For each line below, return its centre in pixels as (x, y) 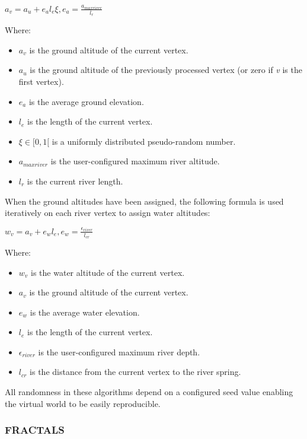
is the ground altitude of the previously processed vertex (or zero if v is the (166, 70)
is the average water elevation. (85, 312)
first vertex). (41, 81)
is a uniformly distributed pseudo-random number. (144, 141)
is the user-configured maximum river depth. (119, 351)
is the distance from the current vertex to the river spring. (135, 372)
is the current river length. (75, 181)
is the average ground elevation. (86, 101)
